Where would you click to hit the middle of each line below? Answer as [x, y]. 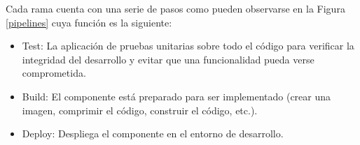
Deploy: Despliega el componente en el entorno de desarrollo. [153, 133]
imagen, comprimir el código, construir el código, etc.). [140, 110]
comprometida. [54, 73]
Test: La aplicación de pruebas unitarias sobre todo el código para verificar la [188, 46]
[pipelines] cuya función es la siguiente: [89, 22]
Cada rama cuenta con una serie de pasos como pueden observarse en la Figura [175, 8]
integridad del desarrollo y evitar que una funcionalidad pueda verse [168, 59]
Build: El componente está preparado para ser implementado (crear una [176, 96]
